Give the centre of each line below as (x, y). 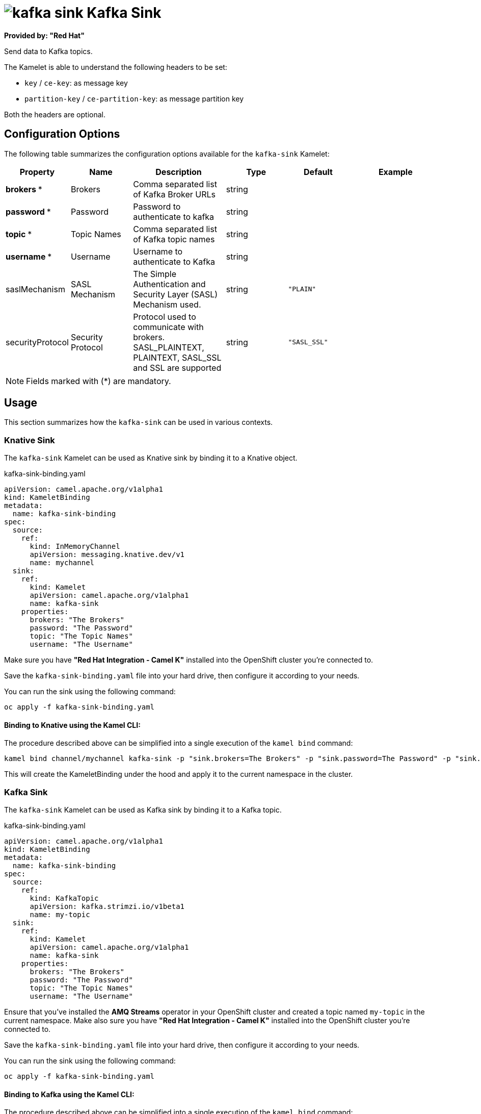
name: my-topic (60, 915)
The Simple (155, 274)
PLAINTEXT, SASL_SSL (177, 357)
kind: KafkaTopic (64, 898)
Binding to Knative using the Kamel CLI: (72, 725)
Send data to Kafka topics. (48, 51)
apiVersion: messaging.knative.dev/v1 (107, 555)
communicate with (168, 327)
